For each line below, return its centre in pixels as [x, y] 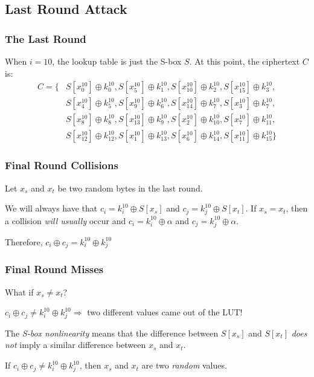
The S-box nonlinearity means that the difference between [112, 333]
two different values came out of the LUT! [165, 312]
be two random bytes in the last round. [130, 188]
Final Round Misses [54, 269]
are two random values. [184, 365]
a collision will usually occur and [66, 220]
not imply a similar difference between [75, 345]
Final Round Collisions [62, 165]
